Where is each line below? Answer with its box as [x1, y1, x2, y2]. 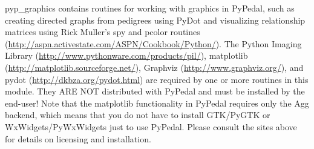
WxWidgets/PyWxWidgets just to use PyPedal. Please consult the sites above [5, 120, 297, 133]
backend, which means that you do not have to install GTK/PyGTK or [5, 108, 270, 121]
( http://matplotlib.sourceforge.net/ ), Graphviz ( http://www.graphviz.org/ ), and [5, 61, 304, 73]
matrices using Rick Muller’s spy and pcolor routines [5, 25, 200, 38]
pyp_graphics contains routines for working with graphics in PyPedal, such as [5, 2, 295, 14]
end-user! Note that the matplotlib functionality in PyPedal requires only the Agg [5, 96, 309, 109]
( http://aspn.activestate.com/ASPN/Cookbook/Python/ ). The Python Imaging [5, 37, 302, 50]
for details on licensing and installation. [5, 132, 151, 145]
